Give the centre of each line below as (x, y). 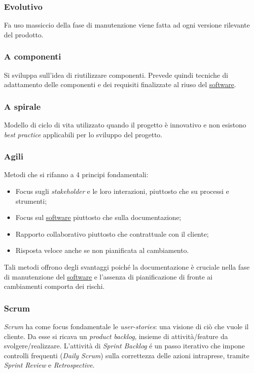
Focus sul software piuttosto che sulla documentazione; (98, 217)
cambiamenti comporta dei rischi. (54, 286)
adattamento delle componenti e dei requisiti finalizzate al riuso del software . (120, 84)
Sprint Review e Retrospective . (49, 365)
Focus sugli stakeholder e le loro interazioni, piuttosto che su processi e (122, 191)
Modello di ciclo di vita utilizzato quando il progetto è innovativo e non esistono (125, 125)
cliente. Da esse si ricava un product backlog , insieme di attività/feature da (116, 336)
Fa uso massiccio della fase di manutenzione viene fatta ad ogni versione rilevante (127, 25)
